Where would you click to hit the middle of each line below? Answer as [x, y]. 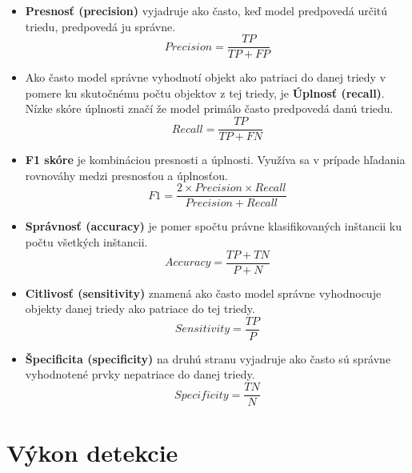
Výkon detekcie [92, 453]
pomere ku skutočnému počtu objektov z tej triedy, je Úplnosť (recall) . [205, 92]
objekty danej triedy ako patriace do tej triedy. [140, 309]
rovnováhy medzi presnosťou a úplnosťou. [126, 175]
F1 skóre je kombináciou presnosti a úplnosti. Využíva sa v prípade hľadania [215, 160]
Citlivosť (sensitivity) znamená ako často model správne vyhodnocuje [203, 293]
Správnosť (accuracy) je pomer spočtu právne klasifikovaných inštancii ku [214, 226]
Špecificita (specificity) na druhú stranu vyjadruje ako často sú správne [208, 358]
